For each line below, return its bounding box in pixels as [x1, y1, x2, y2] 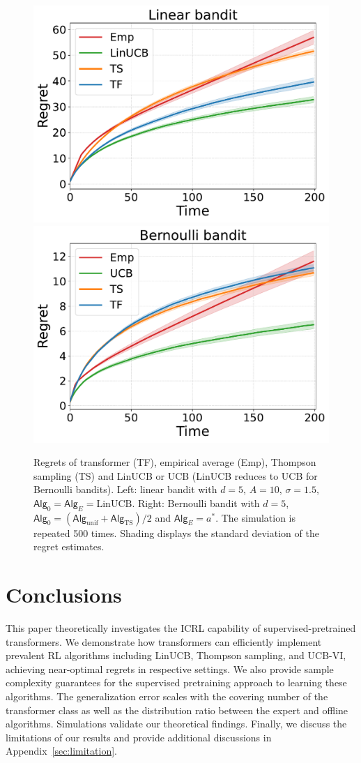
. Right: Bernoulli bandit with [132, 495, 260, 510]
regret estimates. [33, 539, 105, 554]
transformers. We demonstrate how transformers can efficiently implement [6, 634, 322, 649]
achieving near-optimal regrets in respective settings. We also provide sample [6, 661, 334, 676]
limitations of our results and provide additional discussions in [6, 730, 272, 744]
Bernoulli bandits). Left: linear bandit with [33, 482, 217, 497]
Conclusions [6, 580, 122, 609]
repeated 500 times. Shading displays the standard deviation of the [33, 525, 319, 540]
